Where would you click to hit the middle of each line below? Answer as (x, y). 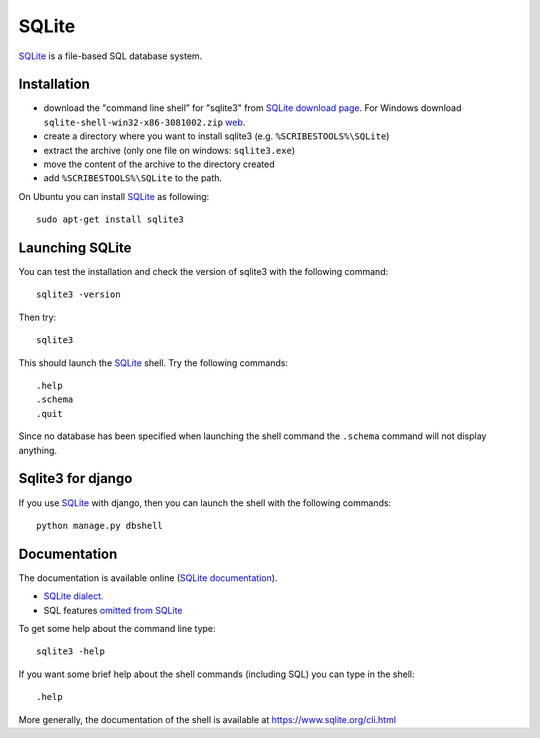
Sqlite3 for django (75, 478)
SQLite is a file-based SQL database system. (110, 56)
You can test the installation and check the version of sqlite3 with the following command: (203, 272)
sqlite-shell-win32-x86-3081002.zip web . (144, 122)
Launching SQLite (75, 248)
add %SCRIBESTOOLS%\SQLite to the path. (133, 178)
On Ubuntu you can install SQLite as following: (114, 196)
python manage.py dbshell (100, 525)
